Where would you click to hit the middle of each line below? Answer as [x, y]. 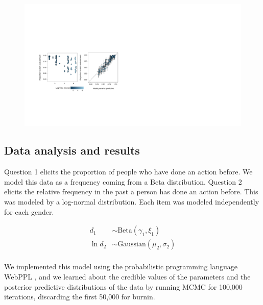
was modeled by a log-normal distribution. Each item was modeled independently [132, 202]
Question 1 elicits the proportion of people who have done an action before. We [128, 172]
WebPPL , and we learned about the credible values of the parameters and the [127, 276]
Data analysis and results [72, 150]
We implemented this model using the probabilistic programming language [121, 266]
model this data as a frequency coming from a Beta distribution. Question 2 [123, 181]
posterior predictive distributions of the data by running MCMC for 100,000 [123, 286]
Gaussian [132, 245]
